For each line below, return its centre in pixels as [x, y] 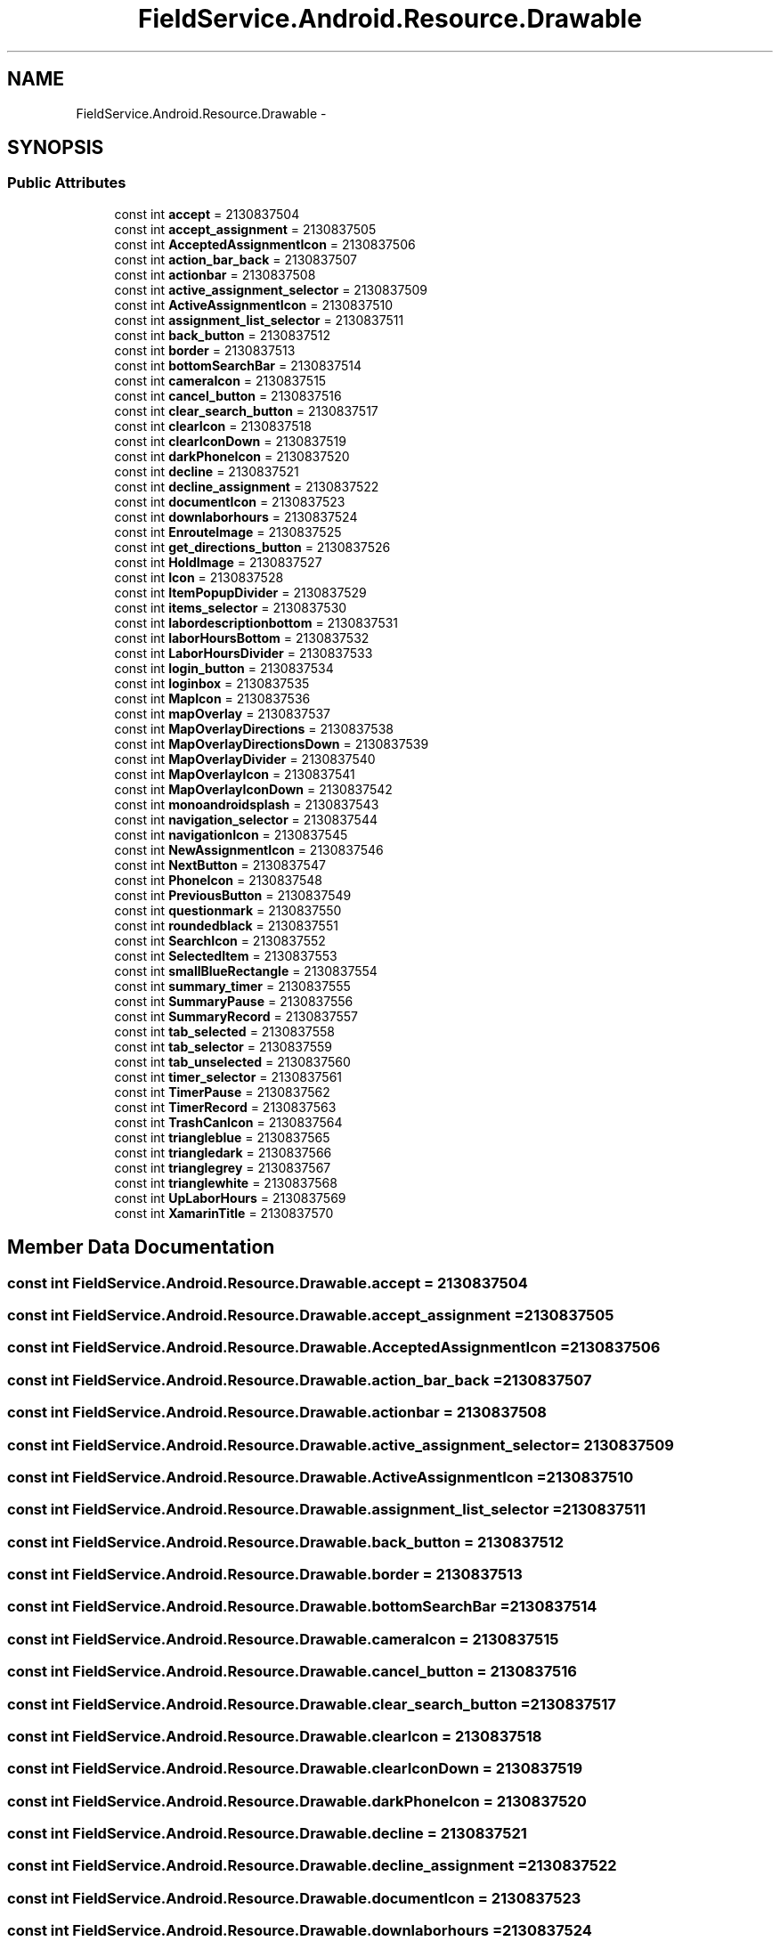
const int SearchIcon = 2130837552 [220, 940]
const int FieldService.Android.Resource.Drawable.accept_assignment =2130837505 [311, 1316]
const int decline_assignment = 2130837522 [247, 486]
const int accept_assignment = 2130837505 [245, 229]
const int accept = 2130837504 [207, 214]
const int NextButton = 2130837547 [220, 865]
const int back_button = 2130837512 [223, 335]
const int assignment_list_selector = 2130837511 [259, 320]
